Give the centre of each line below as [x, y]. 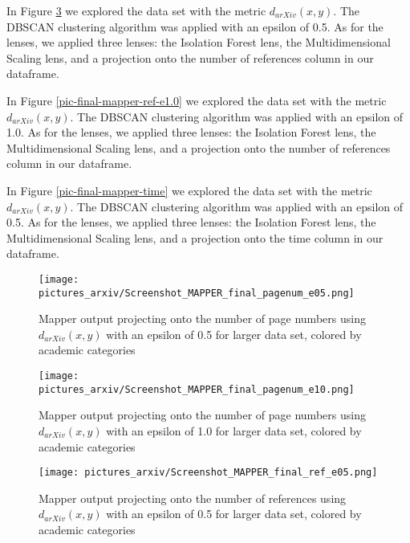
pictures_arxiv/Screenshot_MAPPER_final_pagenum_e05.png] [197, 293]
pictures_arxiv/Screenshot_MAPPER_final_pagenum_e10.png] [197, 389]
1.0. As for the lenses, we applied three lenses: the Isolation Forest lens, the [191, 132]
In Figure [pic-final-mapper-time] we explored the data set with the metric [189, 190]
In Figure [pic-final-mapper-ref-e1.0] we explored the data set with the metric [197, 100]
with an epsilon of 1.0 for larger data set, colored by [234, 430]
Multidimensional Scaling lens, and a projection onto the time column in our [195, 237]
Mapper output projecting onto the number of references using [193, 498]
